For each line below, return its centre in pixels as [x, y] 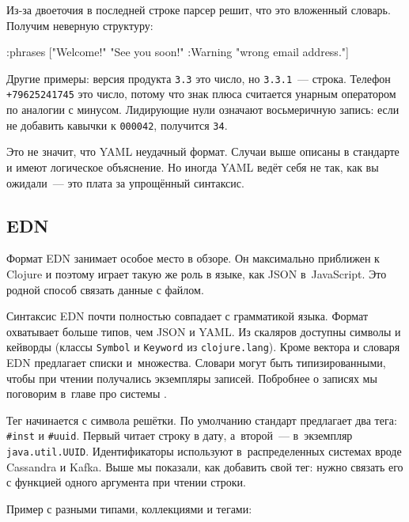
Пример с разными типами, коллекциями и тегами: [129, 508]
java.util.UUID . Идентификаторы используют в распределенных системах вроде [204, 450]
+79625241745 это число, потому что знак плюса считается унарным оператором [201, 94]
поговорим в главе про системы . [87, 393]
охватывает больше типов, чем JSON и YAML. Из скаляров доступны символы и [204, 331]
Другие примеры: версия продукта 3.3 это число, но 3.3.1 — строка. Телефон [199, 78]
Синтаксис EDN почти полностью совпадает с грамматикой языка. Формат [187, 316]
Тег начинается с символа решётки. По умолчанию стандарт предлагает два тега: [202, 420]
